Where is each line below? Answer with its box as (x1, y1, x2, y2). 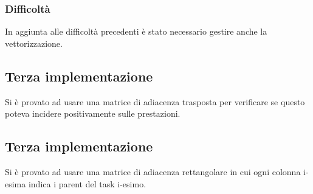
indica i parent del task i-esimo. (28, 177, 146, 190)
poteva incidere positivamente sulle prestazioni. (5, 107, 181, 120)
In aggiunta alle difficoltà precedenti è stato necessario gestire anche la (5, 25, 267, 38)
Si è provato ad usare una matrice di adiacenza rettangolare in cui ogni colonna (5, 165, 301, 178)
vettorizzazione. (5, 36, 63, 49)
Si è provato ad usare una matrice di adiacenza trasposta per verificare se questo (5, 95, 305, 108)
